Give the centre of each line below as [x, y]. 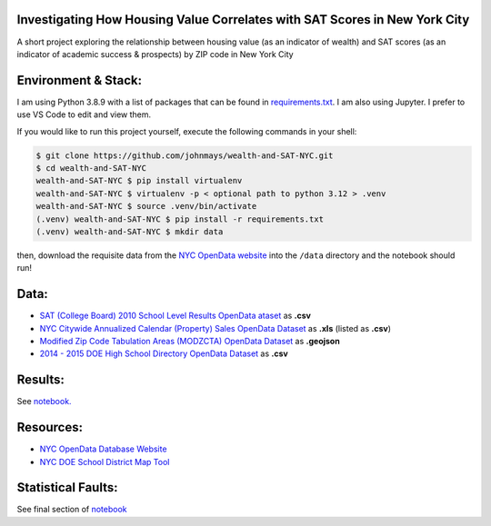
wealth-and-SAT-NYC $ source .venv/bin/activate [146, 206]
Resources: [50, 427]
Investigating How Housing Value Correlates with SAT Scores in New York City [243, 20]
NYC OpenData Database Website [103, 449]
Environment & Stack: [80, 80]
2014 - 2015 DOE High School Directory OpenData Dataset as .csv [164, 353]
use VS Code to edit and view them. [84, 114]
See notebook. [44, 402]
